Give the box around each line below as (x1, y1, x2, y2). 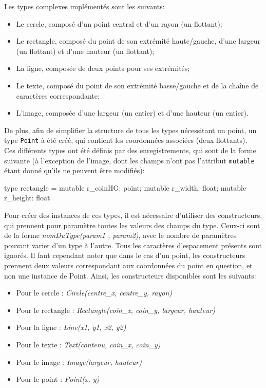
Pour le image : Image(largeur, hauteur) (16, 356, 142, 367)
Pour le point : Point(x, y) (16, 374, 100, 384)
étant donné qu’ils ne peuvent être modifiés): (4, 165, 145, 176)
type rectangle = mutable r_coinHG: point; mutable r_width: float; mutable (4, 182, 246, 193)
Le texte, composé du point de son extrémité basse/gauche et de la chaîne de (16, 80, 259, 90)
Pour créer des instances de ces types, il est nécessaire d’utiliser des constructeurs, (4, 210, 262, 220)
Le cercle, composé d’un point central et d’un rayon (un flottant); (16, 18, 222, 29)
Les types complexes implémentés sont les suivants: (4, 1, 165, 11)
